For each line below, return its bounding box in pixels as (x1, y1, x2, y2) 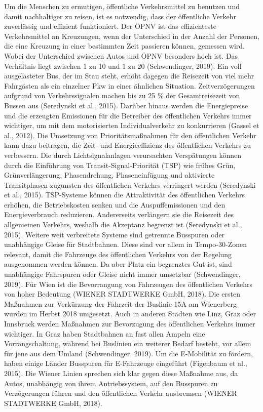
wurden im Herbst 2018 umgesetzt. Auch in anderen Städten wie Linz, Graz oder (4, 308, 256, 319)
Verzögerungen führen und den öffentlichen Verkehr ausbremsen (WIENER (4, 388, 237, 398)
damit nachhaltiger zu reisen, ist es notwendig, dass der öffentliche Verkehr (4, 11, 236, 21)
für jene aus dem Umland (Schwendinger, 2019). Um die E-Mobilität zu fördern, (4, 348, 253, 358)
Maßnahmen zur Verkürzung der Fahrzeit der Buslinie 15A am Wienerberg (4, 298, 237, 309)
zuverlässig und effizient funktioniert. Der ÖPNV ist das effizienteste (4, 21, 216, 31)
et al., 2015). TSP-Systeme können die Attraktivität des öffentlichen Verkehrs (4, 189, 245, 200)
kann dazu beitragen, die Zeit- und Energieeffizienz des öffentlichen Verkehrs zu (4, 140, 251, 150)
